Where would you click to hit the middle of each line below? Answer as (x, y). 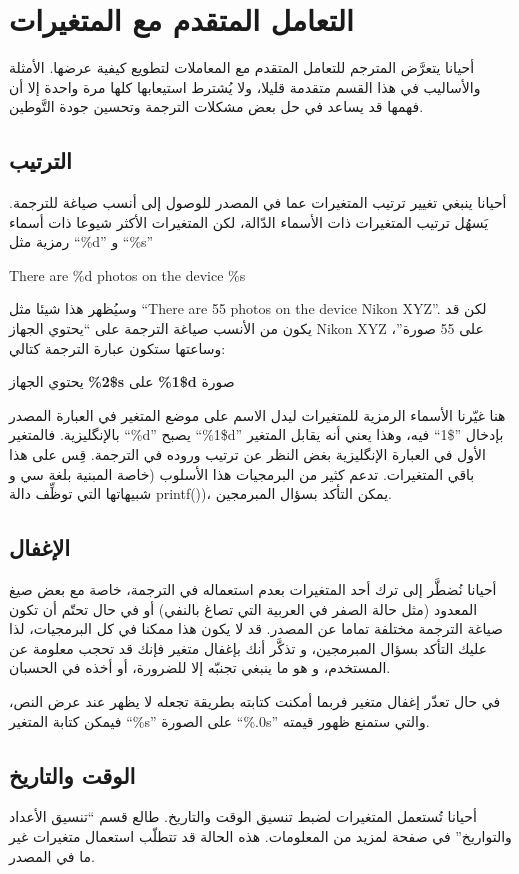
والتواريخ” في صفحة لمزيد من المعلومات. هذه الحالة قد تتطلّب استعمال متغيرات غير (260, 835)
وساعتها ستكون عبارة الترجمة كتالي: (117, 347)
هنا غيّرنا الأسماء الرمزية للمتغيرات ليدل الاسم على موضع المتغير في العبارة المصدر (257, 414)
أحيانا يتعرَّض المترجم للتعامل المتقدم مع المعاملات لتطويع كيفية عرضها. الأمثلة (242, 67)
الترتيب (40, 160)
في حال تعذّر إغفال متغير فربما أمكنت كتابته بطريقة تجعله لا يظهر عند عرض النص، (255, 701)
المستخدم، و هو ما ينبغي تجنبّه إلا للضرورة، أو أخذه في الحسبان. (200, 667)
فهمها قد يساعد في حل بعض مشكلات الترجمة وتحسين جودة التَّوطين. (216, 106)
